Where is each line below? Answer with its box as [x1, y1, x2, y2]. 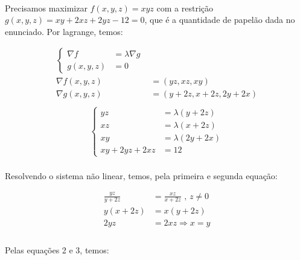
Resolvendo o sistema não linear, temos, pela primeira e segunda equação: [5, 169, 278, 182]
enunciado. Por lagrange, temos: [5, 25, 123, 37]
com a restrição [156, 1, 213, 14]
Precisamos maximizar [5, 1, 88, 14]
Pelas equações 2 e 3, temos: [5, 244, 109, 256]
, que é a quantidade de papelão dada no [144, 13, 295, 26]
